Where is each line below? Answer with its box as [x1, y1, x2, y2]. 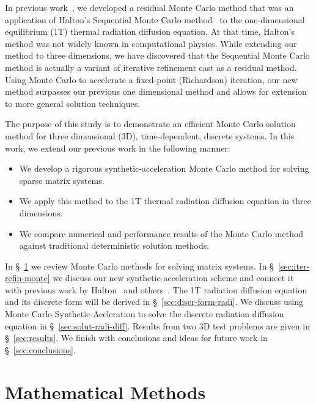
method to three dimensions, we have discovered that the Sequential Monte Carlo [5, 49, 310, 62]
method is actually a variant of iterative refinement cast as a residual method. [5, 61, 297, 73]
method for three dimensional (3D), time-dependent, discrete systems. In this [5, 129, 295, 142]
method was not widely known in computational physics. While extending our [5, 37, 297, 50]
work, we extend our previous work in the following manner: [5, 141, 230, 154]
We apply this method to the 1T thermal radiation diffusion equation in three [19, 194, 311, 207]
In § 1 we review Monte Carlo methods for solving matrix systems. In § [5, 259, 274, 272]
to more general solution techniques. [5, 97, 141, 109]
